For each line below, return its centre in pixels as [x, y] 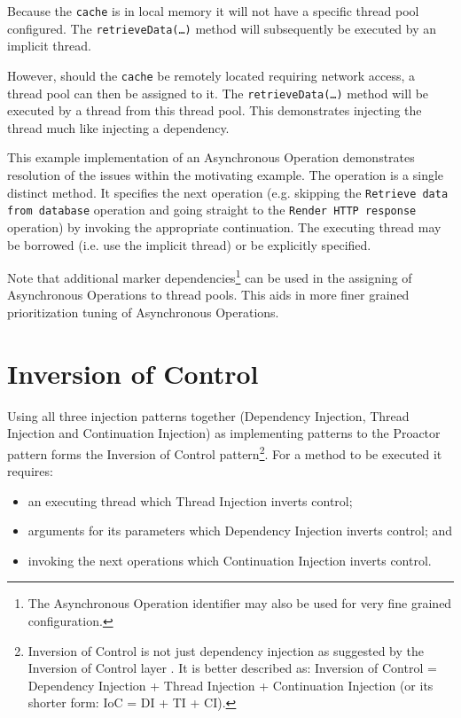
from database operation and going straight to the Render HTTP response [212, 210]
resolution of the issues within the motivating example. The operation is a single [226, 175]
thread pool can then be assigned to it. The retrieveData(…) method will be [218, 93]
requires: [30, 471]
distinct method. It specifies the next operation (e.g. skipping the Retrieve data [228, 192]
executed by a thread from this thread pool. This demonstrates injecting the [215, 110]
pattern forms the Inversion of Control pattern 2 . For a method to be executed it [225, 452]
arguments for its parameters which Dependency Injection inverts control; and [240, 531]
